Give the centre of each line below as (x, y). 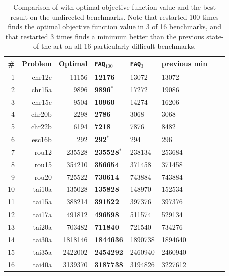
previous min (185, 63)
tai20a (42, 227)
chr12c (42, 76)
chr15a (41, 89)
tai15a (42, 202)
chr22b (41, 127)
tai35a (42, 252)
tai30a (42, 239)
